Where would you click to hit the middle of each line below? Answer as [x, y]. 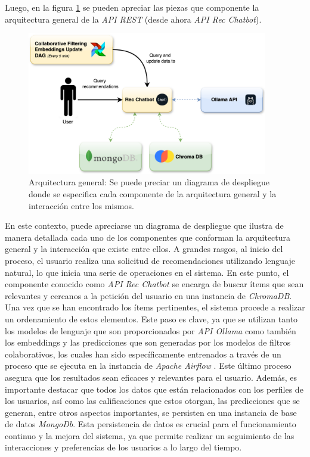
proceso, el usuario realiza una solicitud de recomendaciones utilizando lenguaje [150, 260]
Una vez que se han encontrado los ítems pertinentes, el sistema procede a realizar [155, 307]
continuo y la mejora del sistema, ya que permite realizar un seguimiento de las [150, 435]
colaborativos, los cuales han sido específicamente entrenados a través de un [143, 354]
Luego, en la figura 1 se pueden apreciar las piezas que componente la [132, 7]
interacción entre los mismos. [81, 205]
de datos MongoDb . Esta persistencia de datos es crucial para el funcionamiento [151, 424]
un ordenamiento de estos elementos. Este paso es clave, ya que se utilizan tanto [151, 318]
